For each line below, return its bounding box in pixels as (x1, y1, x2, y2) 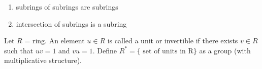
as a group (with (199, 45, 251, 55)
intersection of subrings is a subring (16, 18, 127, 29)
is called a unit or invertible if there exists (107, 35, 238, 46)
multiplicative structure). (4, 55, 82, 65)
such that (4, 45, 34, 55)
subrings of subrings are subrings (16, 2, 118, 12)
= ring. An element (24, 35, 85, 46)
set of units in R (143, 47, 193, 55)
